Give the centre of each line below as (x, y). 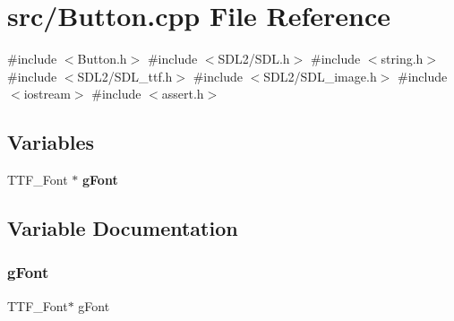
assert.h (183, 94)
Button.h (102, 59)
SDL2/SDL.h (254, 59)
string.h (402, 59)
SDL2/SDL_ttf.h (125, 76)
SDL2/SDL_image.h (320, 76)
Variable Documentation (123, 228)
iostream (47, 94)
